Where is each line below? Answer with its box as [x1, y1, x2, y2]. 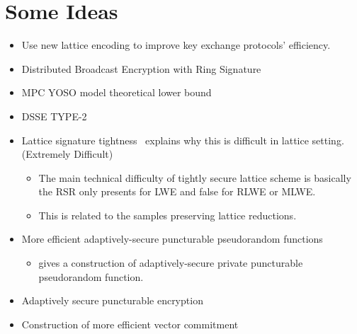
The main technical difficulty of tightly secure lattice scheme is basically [38, 170, 351, 185]
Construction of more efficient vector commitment [21, 316, 239, 331]
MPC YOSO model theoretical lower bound [21, 85, 212, 100]
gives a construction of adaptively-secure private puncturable [38, 255, 303, 270]
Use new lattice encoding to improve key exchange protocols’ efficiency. [21, 38, 331, 52]
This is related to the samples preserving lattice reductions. [38, 207, 297, 222]
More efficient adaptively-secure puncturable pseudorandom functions [21, 231, 323, 246]
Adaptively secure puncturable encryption [21, 293, 203, 308]
